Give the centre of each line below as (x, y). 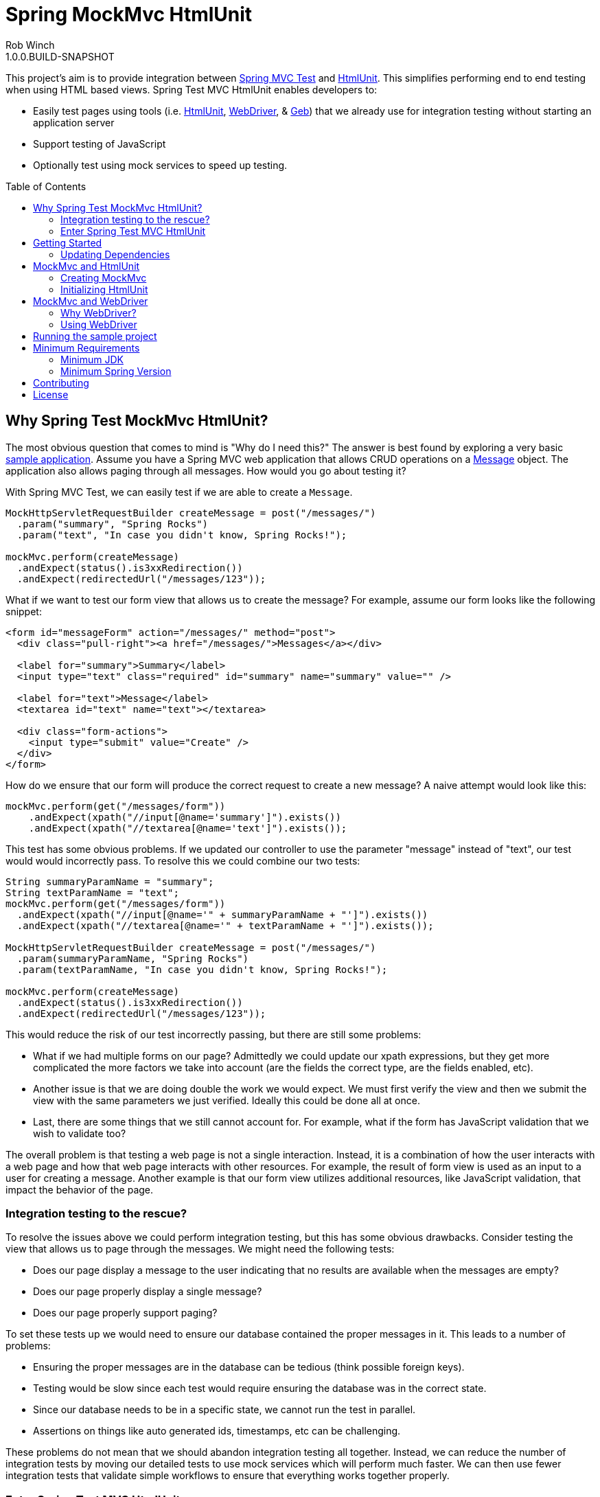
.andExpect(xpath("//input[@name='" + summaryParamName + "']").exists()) (222, 914)
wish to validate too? (80, 1133)
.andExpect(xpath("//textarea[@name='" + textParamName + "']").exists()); (225, 925)
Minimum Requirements (86, 347)
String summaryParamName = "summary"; (110, 881)
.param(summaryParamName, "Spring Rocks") (133, 958)
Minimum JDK (92, 359)
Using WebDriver (99, 324)
